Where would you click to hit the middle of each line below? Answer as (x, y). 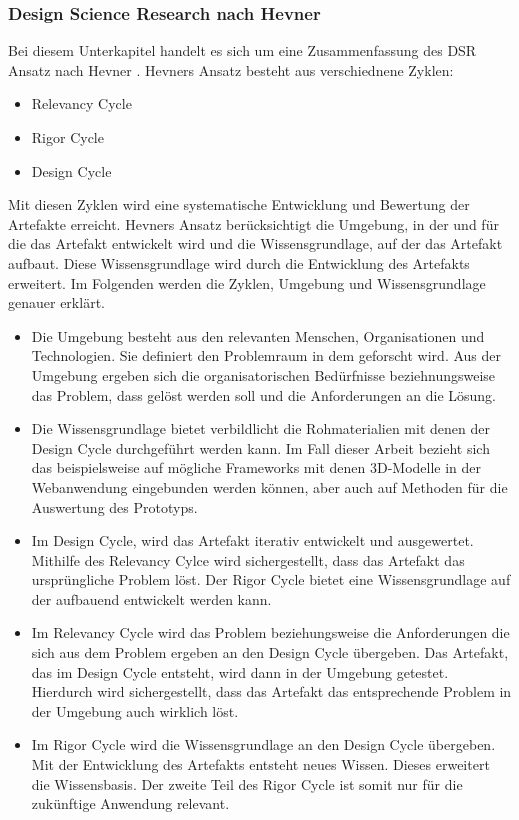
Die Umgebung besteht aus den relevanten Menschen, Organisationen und (258, 335)
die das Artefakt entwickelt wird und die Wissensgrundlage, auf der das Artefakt (255, 243)
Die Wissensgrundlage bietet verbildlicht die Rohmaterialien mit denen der (260, 428)
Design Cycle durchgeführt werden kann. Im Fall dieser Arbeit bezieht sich (260, 447)
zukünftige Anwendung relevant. (130, 803)
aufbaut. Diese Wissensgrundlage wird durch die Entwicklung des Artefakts (239, 262)
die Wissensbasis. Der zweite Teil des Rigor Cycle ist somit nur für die (247, 783)
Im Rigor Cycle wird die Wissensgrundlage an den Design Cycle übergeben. (263, 744)
